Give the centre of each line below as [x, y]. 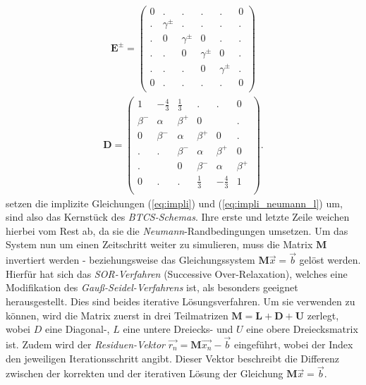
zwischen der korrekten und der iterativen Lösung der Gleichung [145, 373]
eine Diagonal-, [77, 329]
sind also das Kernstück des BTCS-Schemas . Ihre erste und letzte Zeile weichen [178, 217]
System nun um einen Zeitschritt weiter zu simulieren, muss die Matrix [159, 244]
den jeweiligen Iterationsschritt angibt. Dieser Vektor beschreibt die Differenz [173, 358]
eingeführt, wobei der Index [293, 344]
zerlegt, [323, 315]
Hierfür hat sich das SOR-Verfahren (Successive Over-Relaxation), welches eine [177, 273]
